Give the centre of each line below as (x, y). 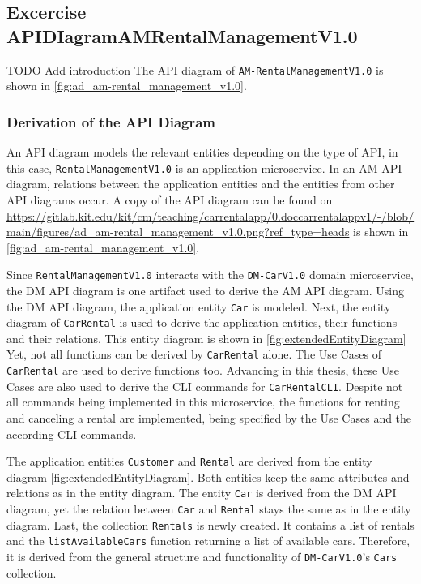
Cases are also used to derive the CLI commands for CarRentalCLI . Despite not (205, 386)
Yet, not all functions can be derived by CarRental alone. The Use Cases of (194, 354)
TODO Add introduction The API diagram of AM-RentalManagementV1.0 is (195, 69)
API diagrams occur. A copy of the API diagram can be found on (170, 199)
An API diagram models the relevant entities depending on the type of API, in (202, 152)
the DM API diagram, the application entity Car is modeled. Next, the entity (199, 306)
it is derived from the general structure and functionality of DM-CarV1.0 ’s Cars (202, 557)
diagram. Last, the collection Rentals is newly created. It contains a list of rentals (210, 524)
